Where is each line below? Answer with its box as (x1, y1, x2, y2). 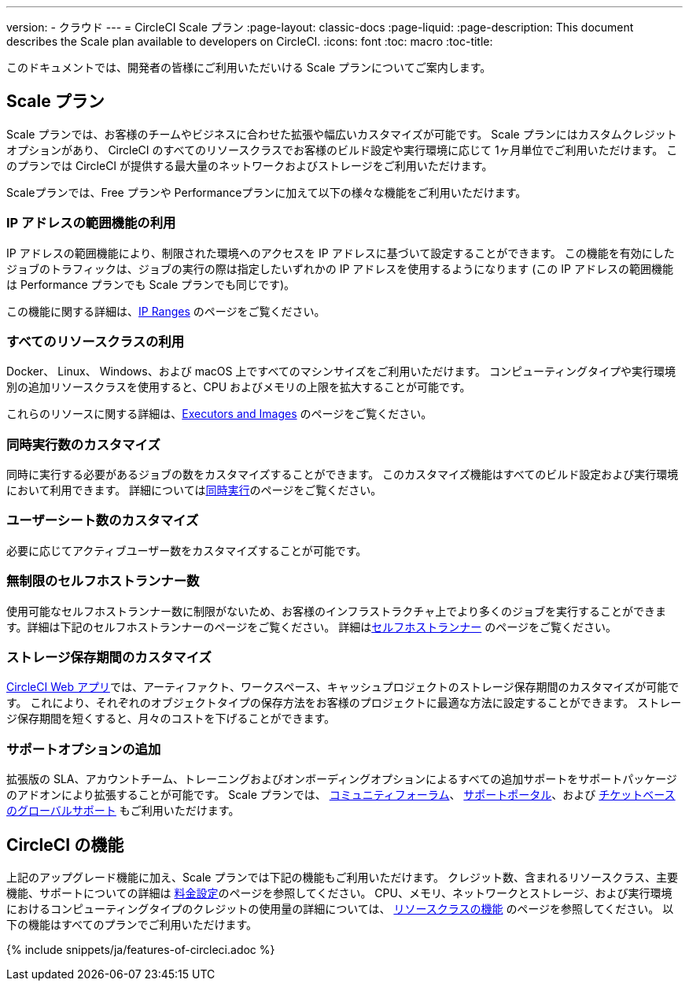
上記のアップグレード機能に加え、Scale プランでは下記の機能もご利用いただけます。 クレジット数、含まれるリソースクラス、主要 (6, 870, 679, 884)
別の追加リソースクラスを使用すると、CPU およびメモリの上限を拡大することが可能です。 (6, 380, 471, 394)
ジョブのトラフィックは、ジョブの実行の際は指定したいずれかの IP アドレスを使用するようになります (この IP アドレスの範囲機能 (6, 261, 673, 275)
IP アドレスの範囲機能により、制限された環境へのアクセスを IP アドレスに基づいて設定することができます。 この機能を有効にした (6, 246, 675, 260)
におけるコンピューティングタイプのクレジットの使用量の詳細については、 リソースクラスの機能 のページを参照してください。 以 (6, 901, 674, 915)
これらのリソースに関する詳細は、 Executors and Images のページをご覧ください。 (6, 407, 433, 421)
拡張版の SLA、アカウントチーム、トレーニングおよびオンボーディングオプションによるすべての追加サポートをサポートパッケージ (6, 772, 677, 786)
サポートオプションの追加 (6, 741, 161, 757)
